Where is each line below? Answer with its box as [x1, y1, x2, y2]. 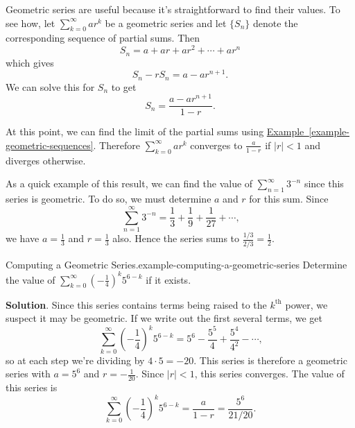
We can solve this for [6, 79, 95, 94]
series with [6, 366, 51, 381]
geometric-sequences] [6, 137, 94, 152]
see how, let [6, 15, 55, 30]
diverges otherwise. [6, 153, 86, 167]
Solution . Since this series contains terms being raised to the [6, 297, 267, 311]
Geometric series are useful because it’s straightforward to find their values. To [6, 2, 340, 16]
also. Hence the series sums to [112, 231, 240, 246]
